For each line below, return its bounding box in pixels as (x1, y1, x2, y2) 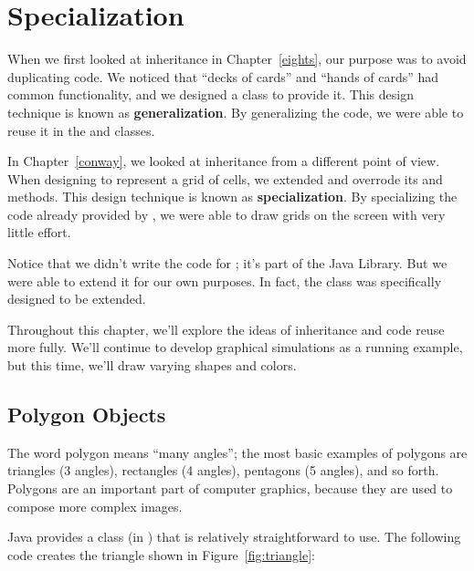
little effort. (7, 223, 71, 242)
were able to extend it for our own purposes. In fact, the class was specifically (7, 271, 442, 290)
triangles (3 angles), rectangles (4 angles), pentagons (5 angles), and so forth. (7, 461, 439, 480)
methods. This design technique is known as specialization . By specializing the (7, 187, 458, 206)
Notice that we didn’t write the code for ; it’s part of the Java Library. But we (7, 254, 448, 273)
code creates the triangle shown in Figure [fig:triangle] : (7, 545, 315, 564)
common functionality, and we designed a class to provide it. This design (7, 85, 414, 104)
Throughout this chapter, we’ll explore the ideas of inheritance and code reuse (7, 319, 445, 338)
